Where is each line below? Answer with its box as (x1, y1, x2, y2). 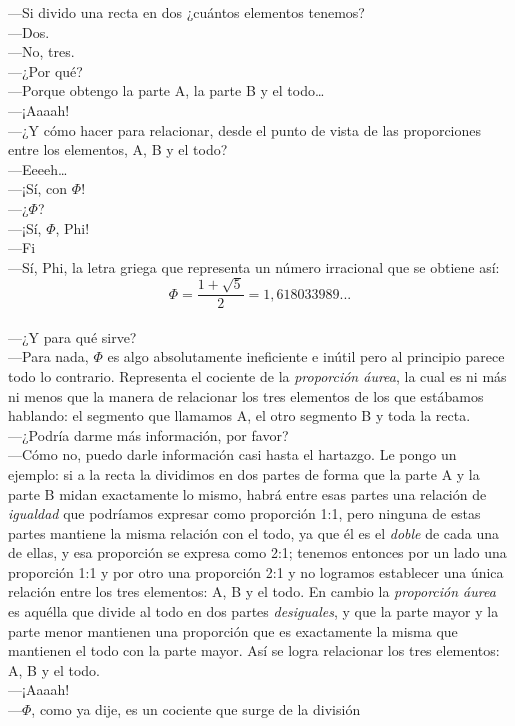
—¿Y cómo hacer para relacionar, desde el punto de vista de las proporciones (8, 119, 482, 140)
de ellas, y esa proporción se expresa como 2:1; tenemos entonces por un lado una (8, 542, 507, 563)
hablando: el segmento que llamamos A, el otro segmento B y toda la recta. (8, 405, 471, 426)
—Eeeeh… (8, 158, 68, 179)
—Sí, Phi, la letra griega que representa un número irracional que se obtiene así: (8, 256, 500, 277)
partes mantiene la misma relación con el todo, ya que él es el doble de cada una (8, 522, 500, 543)
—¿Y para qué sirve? (8, 326, 137, 347)
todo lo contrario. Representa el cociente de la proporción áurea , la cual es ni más (8, 365, 507, 386)
